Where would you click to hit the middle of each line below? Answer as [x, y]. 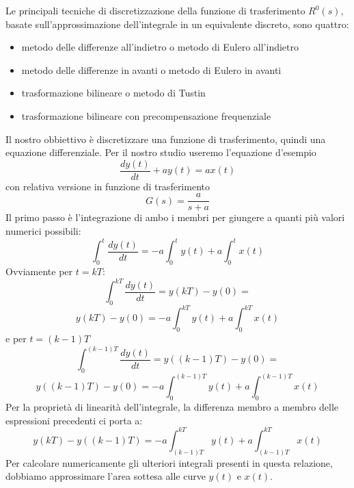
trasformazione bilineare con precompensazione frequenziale [146, 115]
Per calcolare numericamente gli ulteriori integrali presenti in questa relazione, [169, 462]
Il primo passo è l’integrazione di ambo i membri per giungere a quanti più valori [175, 217]
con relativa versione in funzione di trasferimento [108, 186]
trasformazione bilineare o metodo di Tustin [113, 93]
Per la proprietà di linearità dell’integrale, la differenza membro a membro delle [172, 407]
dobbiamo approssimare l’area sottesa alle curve [106, 476]
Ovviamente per [39, 271]
